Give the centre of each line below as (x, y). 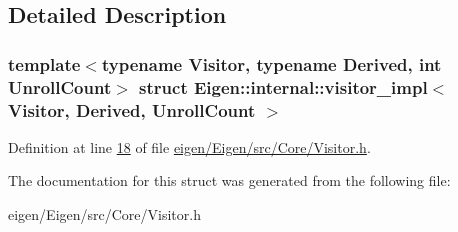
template (44, 63)
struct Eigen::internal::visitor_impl (283, 86)
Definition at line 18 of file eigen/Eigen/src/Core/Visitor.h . (189, 146)
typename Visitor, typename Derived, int (271, 63)
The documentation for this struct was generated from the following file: (229, 180)
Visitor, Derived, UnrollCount (132, 109)
